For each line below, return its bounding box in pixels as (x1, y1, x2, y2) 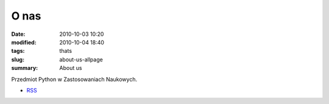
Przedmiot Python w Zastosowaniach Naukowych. (11, 75, 137, 83)
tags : (11, 47, 25, 55)
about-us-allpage (59, 55, 103, 63)
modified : (11, 38, 37, 46)
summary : (11, 64, 38, 72)
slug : (11, 55, 24, 63)
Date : (11, 30, 26, 38)
